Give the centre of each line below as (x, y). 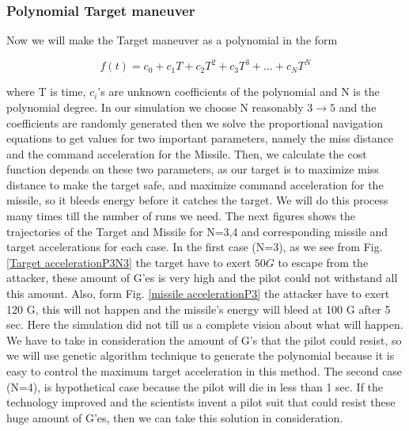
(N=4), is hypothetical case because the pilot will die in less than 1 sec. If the (195, 386)
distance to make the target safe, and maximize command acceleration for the (195, 184)
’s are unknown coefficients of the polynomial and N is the (239, 92)
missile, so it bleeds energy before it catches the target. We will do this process (197, 200)
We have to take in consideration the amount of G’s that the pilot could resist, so (204, 339)
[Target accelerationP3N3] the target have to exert (129, 262)
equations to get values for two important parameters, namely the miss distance (200, 138)
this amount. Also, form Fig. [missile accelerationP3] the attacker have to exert (198, 294)
